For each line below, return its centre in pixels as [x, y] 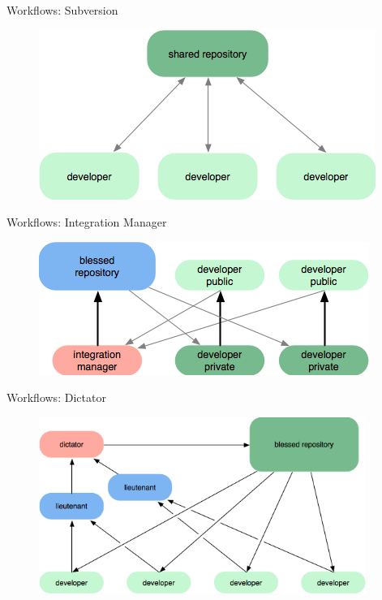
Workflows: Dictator [56, 397]
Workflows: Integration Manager [87, 222]
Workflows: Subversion [62, 10]
